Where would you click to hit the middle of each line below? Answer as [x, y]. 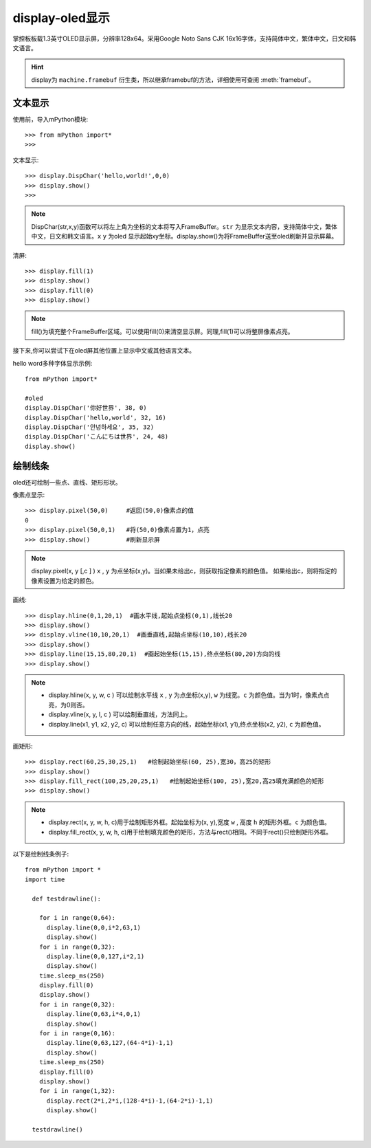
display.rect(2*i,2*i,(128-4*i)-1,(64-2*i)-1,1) [130, 1101]
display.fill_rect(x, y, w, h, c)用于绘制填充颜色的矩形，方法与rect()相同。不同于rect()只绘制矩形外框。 [190, 832]
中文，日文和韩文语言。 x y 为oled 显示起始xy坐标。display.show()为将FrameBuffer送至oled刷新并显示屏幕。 [184, 236]
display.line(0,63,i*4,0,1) [93, 1014]
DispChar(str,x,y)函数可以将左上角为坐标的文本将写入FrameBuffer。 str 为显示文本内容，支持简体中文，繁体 [184, 226]
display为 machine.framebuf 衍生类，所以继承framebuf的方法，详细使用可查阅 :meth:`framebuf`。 [173, 80]
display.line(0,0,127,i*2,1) [95, 956]
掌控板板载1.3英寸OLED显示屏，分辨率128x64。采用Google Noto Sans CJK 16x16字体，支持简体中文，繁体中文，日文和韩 [184, 38]
